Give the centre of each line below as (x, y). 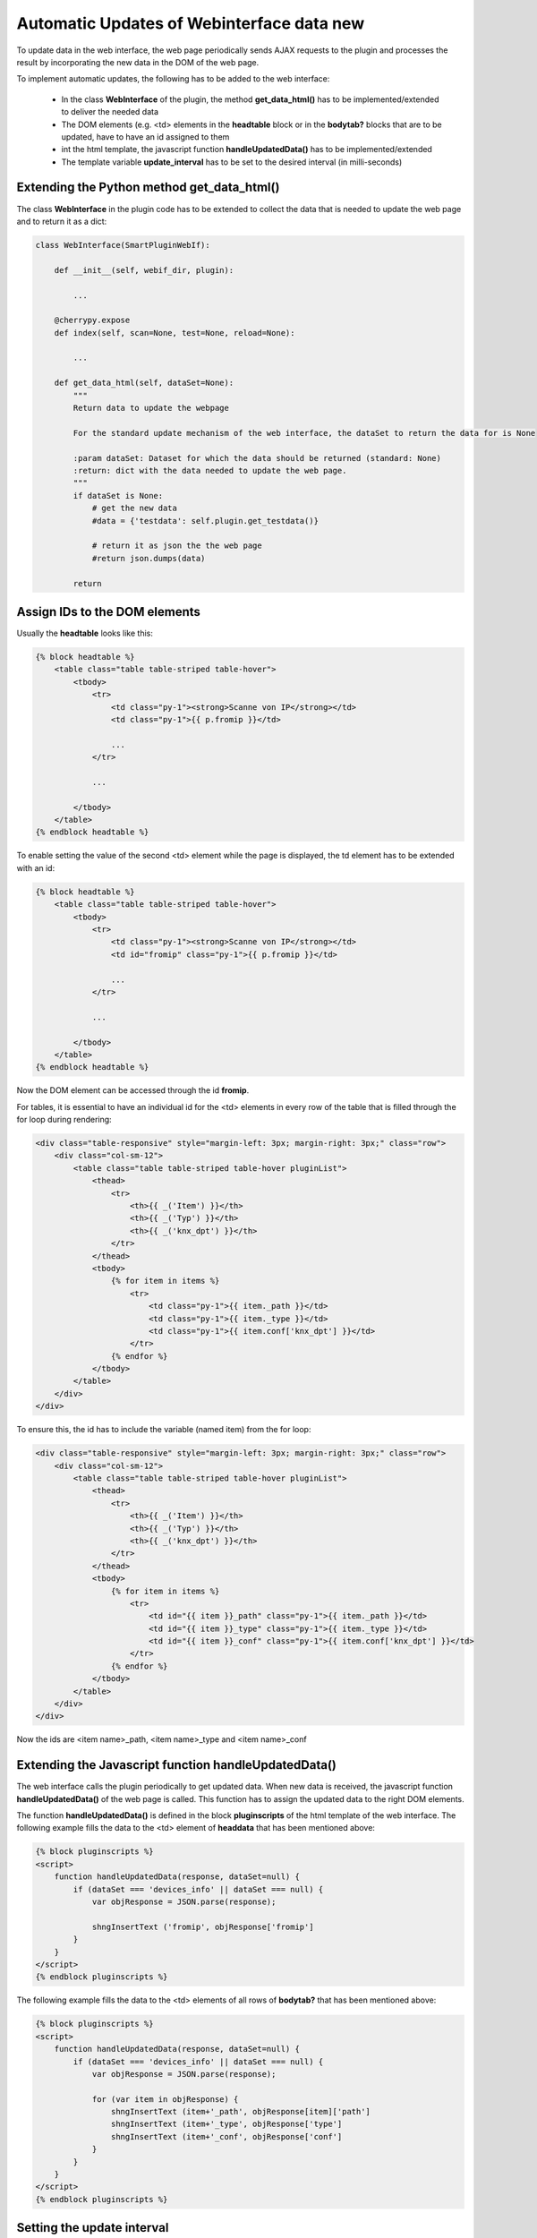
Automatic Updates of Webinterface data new (191, 23)
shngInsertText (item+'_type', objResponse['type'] (226, 2124)
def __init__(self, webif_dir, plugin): (144, 270)
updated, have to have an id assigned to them (145, 137)
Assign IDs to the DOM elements (109, 612)
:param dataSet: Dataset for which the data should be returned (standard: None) (257, 458)
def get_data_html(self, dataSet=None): (144, 383)
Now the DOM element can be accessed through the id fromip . (133, 1090)
